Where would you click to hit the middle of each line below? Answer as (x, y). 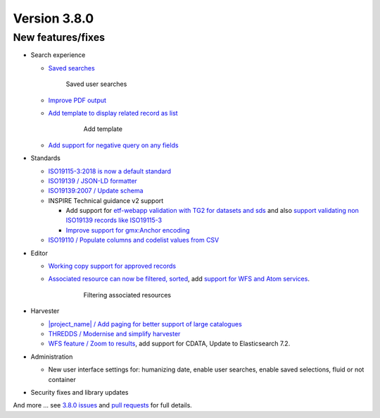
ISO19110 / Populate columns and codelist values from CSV (134, 240)
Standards (46, 158)
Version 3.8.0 (53, 18)
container (62, 379)
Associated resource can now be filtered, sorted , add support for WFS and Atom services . (179, 279)
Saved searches (71, 68)
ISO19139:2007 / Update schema (96, 191)
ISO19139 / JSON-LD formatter (93, 180)
